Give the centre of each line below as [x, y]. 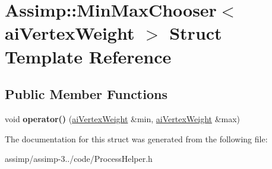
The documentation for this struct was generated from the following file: [136, 138]
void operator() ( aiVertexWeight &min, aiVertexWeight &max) [123, 118]
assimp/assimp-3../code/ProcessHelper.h [79, 159]
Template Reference [88, 56]
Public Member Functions [86, 94]
